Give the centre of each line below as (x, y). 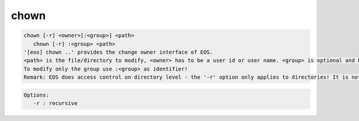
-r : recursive (55, 103)
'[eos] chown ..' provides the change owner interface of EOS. (118, 52)
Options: (36, 95)
